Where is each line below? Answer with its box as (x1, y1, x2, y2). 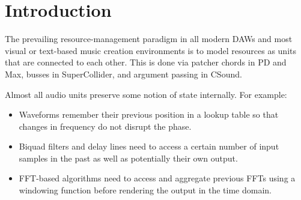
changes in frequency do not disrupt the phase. (19, 120, 192, 132)
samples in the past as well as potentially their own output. (19, 151, 238, 164)
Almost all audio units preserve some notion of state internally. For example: (5, 88, 287, 100)
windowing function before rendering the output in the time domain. (19, 184, 272, 196)
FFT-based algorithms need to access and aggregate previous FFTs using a (19, 172, 296, 184)
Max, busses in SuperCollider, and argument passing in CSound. (5, 67, 242, 80)
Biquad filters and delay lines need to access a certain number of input (19, 140, 279, 153)
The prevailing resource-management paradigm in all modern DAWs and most (5, 32, 293, 45)
